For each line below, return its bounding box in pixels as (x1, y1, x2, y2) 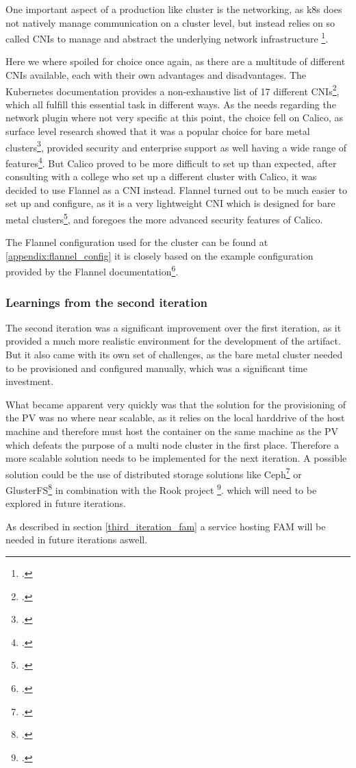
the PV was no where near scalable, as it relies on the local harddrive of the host (5, 410, 345, 425)
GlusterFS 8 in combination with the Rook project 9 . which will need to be (5, 481, 317, 497)
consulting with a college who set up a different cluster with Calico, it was (5, 169, 317, 184)
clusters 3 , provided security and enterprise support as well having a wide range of (5, 138, 347, 154)
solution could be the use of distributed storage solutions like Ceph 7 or (5, 464, 302, 481)
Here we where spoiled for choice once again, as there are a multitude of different (5, 54, 346, 69)
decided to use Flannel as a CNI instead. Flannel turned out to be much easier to (5, 182, 347, 197)
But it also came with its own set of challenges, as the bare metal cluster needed (5, 347, 343, 362)
